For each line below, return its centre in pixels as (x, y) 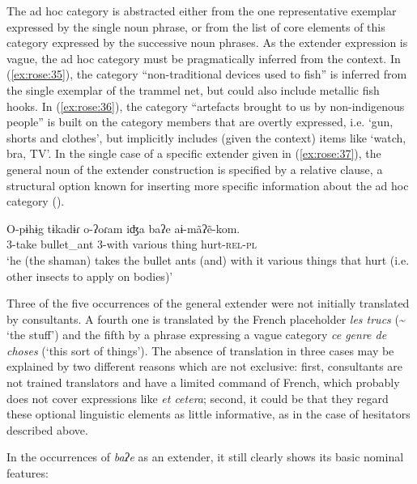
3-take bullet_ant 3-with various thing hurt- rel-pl (132, 244)
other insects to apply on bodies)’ (90, 276)
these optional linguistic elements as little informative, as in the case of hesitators (208, 414)
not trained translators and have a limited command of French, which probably (203, 382)
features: (28, 473)
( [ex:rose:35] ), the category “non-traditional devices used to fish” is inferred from (207, 74)
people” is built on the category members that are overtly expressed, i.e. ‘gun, (200, 122)
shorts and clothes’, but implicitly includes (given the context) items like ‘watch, (206, 137)
